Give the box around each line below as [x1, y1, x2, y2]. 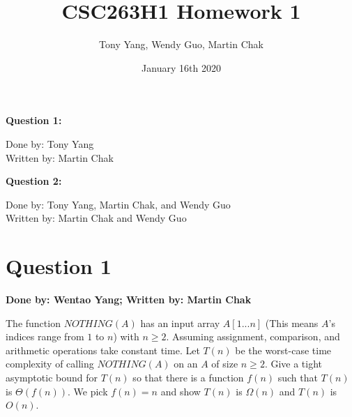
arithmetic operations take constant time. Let [6, 342, 200, 357]
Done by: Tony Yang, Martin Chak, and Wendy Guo [6, 197, 231, 211]
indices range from [6, 329, 84, 344]
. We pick [67, 384, 108, 398]
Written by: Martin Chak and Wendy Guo [6, 211, 187, 225]
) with [113, 329, 139, 344]
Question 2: [6, 174, 62, 188]
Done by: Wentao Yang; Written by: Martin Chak [6, 292, 252, 306]
